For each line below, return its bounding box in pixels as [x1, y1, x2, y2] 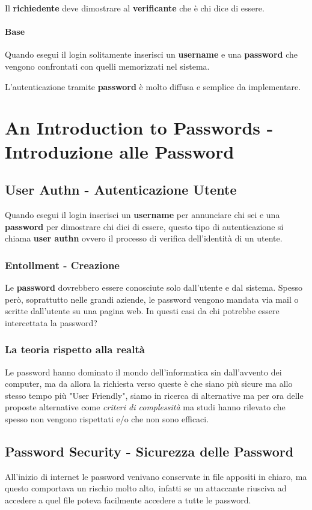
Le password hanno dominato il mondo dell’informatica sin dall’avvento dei [5, 365, 282, 378]
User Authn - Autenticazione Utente [5, 180, 237, 199]
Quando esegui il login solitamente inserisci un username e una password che [5, 48, 298, 61]
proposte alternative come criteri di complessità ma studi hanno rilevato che [5, 401, 286, 413]
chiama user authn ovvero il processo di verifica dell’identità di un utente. [5, 232, 283, 244]
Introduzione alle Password [5, 139, 234, 163]
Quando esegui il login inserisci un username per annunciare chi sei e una [5, 208, 280, 220]
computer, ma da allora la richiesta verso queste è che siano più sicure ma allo [5, 377, 293, 390]
